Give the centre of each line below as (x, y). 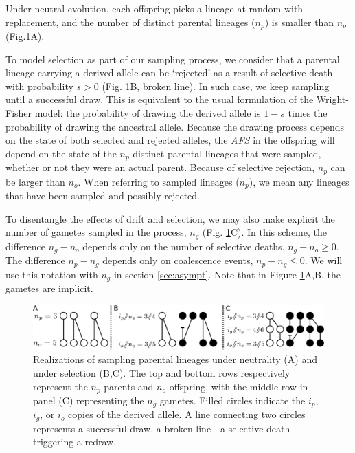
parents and (129, 386)
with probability (39, 86)
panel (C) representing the (89, 400)
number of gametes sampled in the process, (96, 232)
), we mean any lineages (299, 181)
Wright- (332, 99)
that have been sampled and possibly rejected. (103, 196)
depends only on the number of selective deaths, (184, 246)
